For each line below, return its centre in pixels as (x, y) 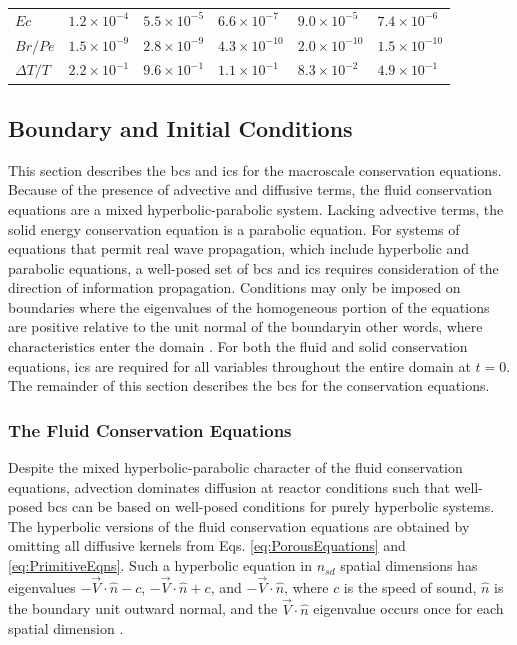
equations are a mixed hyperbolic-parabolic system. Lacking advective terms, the (256, 208)
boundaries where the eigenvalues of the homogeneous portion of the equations (249, 306)
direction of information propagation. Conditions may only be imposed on (234, 287)
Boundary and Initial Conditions (180, 127)
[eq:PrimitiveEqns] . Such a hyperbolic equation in (160, 565)
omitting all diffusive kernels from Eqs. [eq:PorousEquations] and (207, 545)
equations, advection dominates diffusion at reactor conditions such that (229, 486)
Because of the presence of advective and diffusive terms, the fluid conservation (250, 189)
